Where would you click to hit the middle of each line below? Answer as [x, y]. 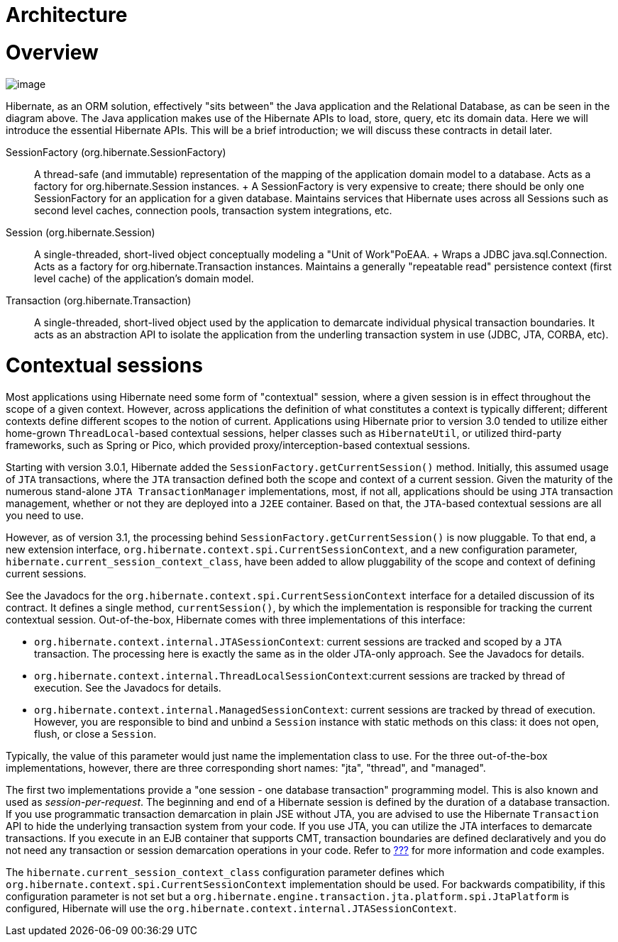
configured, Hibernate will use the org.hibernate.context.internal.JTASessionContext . [231, 908]
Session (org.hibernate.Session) [81, 232]
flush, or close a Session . [95, 734]
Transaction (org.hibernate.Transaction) [99, 300]
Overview [52, 52]
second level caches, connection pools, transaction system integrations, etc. [213, 210]
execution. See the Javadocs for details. [128, 688]
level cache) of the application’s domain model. [144, 278]
